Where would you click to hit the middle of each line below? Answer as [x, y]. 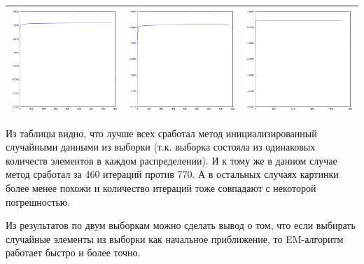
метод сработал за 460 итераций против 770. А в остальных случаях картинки [172, 174]
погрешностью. [38, 201]
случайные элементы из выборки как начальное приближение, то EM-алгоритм [175, 238]
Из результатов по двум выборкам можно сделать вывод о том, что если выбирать [181, 225]
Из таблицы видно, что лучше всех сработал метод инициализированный [161, 133]
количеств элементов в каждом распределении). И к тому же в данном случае [171, 160]
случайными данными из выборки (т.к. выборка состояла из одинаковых [161, 147]
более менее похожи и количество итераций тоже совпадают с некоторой [161, 188]
